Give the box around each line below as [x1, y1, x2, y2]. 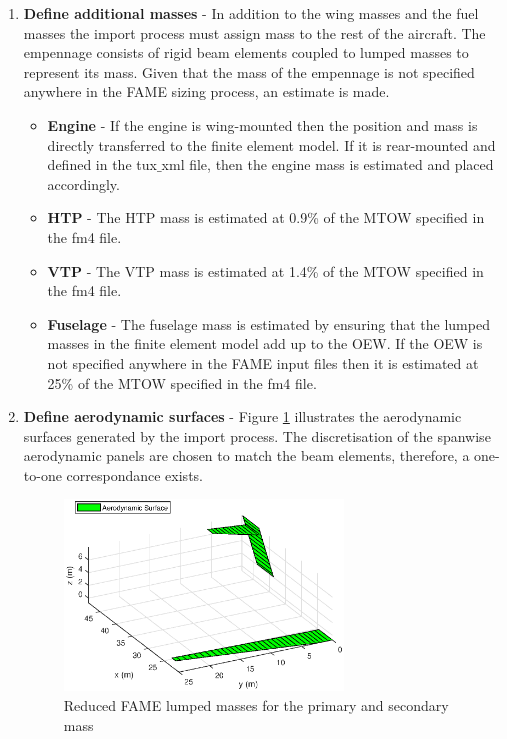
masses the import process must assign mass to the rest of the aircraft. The [23, 22, 486, 43]
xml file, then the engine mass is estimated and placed [161, 154, 494, 175]
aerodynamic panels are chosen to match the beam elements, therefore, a [23, 445, 470, 466]
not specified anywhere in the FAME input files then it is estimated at [47, 352, 479, 373]
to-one [23, 464, 62, 485]
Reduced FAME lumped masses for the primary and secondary [63, 694, 449, 715]
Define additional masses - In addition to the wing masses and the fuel [23, 3, 479, 23]
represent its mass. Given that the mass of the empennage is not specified [23, 61, 475, 82]
